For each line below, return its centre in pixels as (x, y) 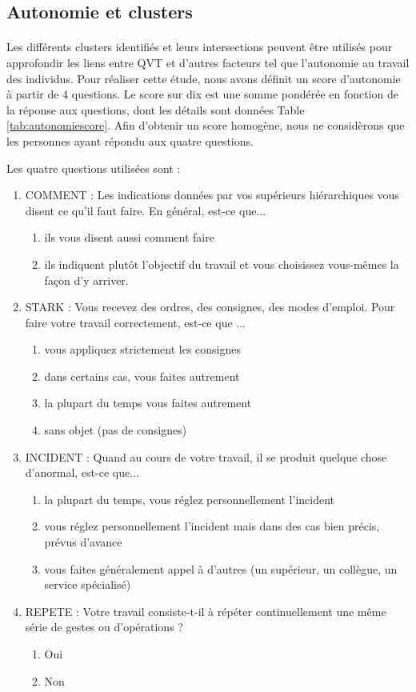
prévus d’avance (83, 542)
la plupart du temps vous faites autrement (148, 403)
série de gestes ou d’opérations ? (104, 627)
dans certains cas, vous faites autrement (142, 376)
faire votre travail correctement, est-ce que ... (135, 322)
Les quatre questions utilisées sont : (94, 168)
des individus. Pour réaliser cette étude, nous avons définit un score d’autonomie (204, 78)
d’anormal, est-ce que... (82, 472)
